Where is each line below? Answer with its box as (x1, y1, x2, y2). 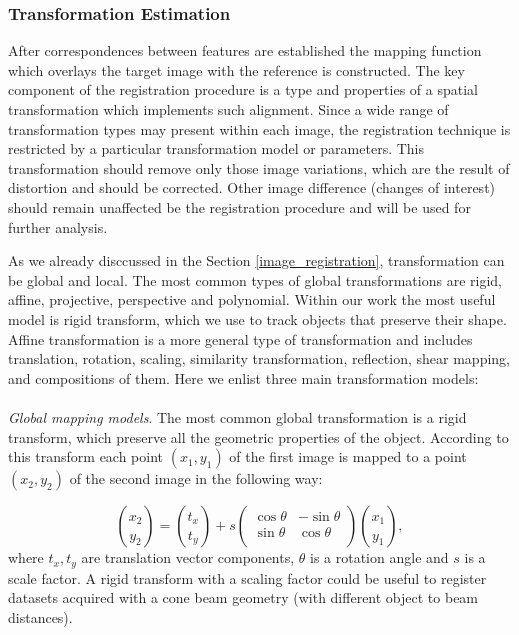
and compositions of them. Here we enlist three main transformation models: (8, 367, 479, 388)
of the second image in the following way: (69, 468, 323, 489)
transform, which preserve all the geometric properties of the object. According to (8, 426, 509, 447)
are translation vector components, (81, 547, 295, 568)
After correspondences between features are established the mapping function (8, 40, 482, 61)
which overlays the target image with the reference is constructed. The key (8, 59, 465, 80)
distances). (8, 606, 73, 627)
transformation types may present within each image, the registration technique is (8, 118, 511, 139)
